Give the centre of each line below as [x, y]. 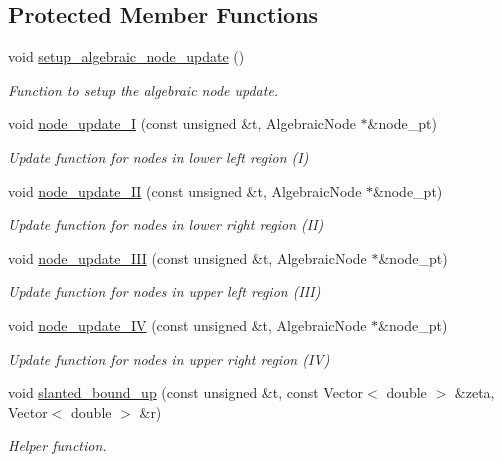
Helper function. [57, 445]
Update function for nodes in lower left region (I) [158, 156]
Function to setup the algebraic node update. [143, 89]
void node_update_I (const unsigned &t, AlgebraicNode [182, 123]
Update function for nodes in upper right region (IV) [169, 358]
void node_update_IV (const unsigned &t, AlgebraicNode [187, 324]
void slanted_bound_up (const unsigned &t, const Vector [186, 392]
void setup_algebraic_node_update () [126, 56]
